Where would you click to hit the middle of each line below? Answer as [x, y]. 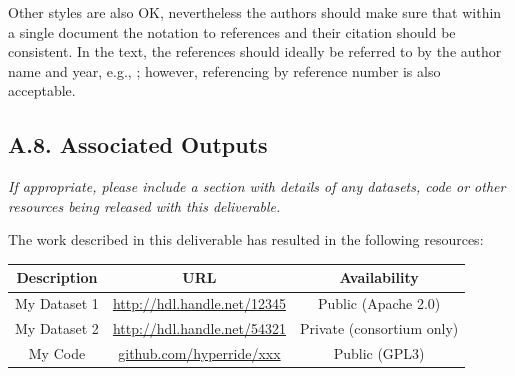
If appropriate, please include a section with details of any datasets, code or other [257, 186]
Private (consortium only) [379, 328]
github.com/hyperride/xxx [199, 352]
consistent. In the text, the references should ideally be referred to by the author [255, 51]
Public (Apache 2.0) [379, 303]
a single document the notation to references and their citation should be [232, 31]
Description [57, 277]
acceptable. [42, 90]
